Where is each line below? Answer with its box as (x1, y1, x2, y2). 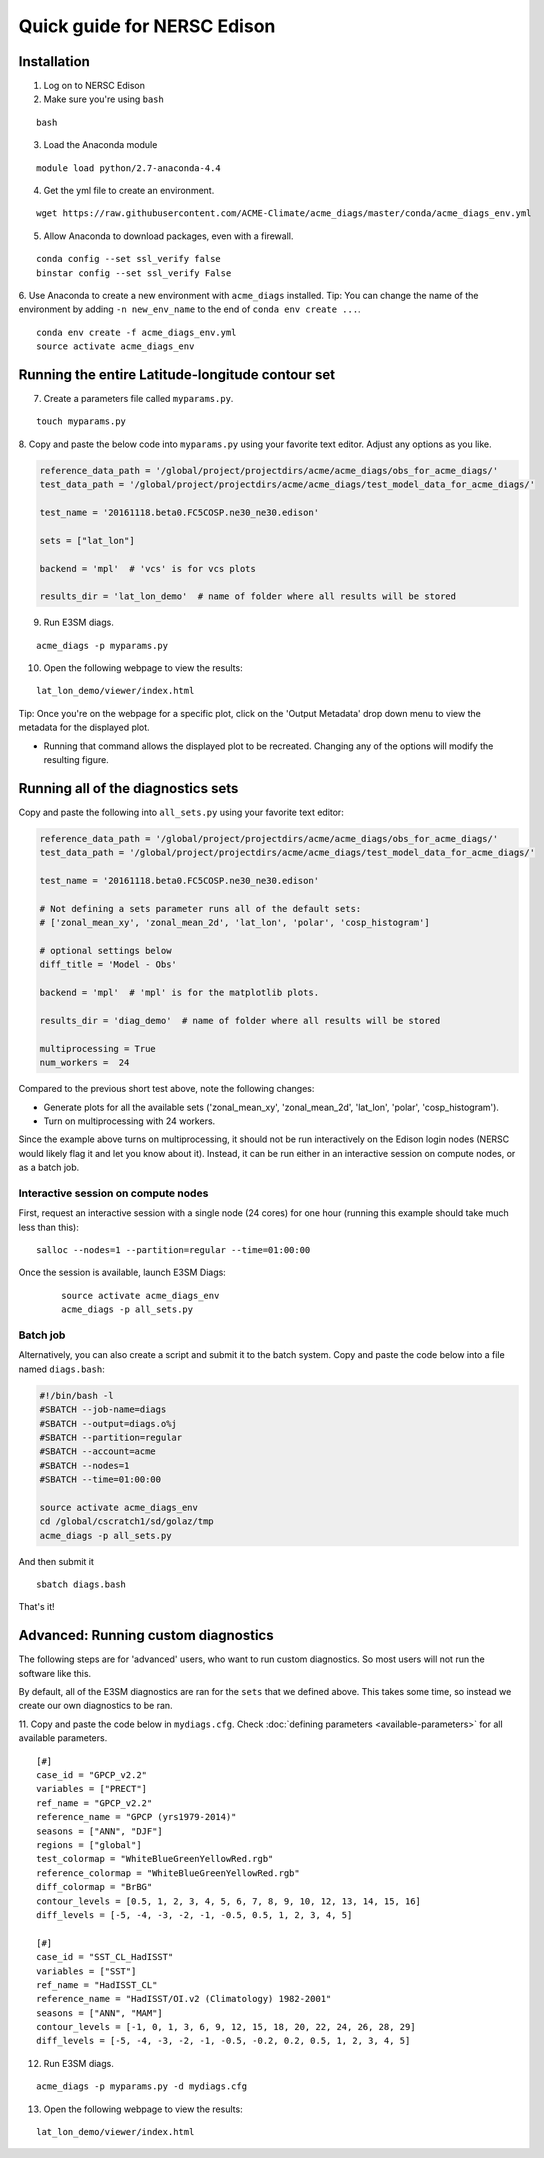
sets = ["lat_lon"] (39, 535, 135, 546)
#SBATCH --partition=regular (39, 1431, 183, 1443)
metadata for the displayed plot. (18, 721, 150, 734)
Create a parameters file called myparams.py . (43, 393, 234, 405)
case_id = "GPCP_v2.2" (36, 1770, 148, 1781)
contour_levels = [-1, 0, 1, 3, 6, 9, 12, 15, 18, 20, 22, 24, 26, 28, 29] (36, 2021, 416, 2033)
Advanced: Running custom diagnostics (18, 1627, 274, 1644)
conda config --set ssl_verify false (36, 253, 222, 265)
